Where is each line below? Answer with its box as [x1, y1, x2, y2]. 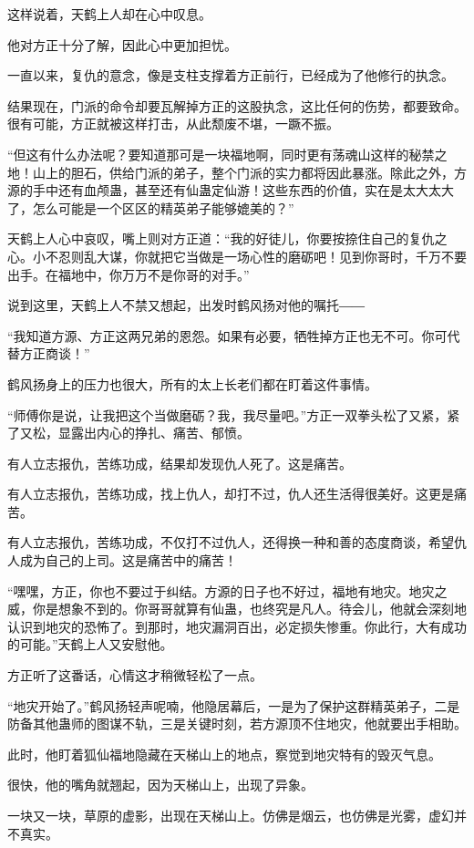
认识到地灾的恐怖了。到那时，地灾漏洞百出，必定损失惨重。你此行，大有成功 [7, 616, 467, 636]
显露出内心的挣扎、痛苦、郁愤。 [57, 423, 250, 442]
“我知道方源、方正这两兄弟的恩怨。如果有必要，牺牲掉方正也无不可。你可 [7, 326, 448, 345]
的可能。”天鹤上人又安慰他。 [7, 635, 173, 654]
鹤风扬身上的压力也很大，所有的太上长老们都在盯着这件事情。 [7, 374, 377, 393]
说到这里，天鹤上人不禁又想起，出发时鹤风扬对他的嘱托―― [7, 295, 365, 315]
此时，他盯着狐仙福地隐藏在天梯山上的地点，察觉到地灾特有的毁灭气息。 [7, 744, 441, 763]
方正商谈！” [19, 344, 90, 363]
